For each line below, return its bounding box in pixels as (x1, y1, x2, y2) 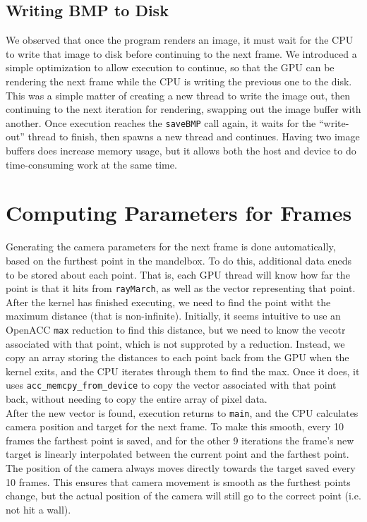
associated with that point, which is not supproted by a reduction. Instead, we (6, 336, 345, 351)
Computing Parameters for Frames (6, 198, 352, 227)
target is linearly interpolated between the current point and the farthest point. (6, 447, 349, 461)
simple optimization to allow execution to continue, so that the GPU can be (6, 60, 335, 75)
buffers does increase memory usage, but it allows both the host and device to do (6, 143, 356, 158)
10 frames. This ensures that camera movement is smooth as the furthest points (6, 474, 351, 489)
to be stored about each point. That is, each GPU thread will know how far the (6, 267, 350, 281)
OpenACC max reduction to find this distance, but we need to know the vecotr (6, 322, 346, 336)
